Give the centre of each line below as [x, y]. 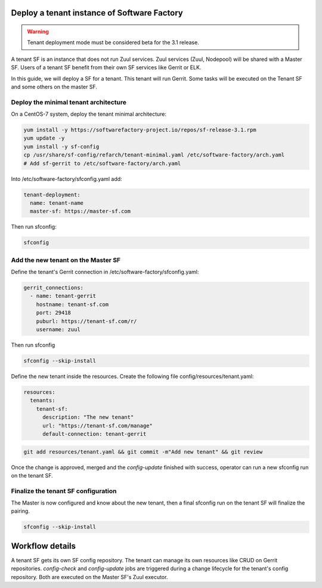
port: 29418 [54, 313]
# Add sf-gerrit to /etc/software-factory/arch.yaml [102, 163]
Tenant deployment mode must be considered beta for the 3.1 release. [113, 42]
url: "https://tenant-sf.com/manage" [98, 426]
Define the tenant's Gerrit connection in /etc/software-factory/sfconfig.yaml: [105, 272]
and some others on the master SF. [54, 87]
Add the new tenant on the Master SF [66, 260]
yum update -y [44, 138]
